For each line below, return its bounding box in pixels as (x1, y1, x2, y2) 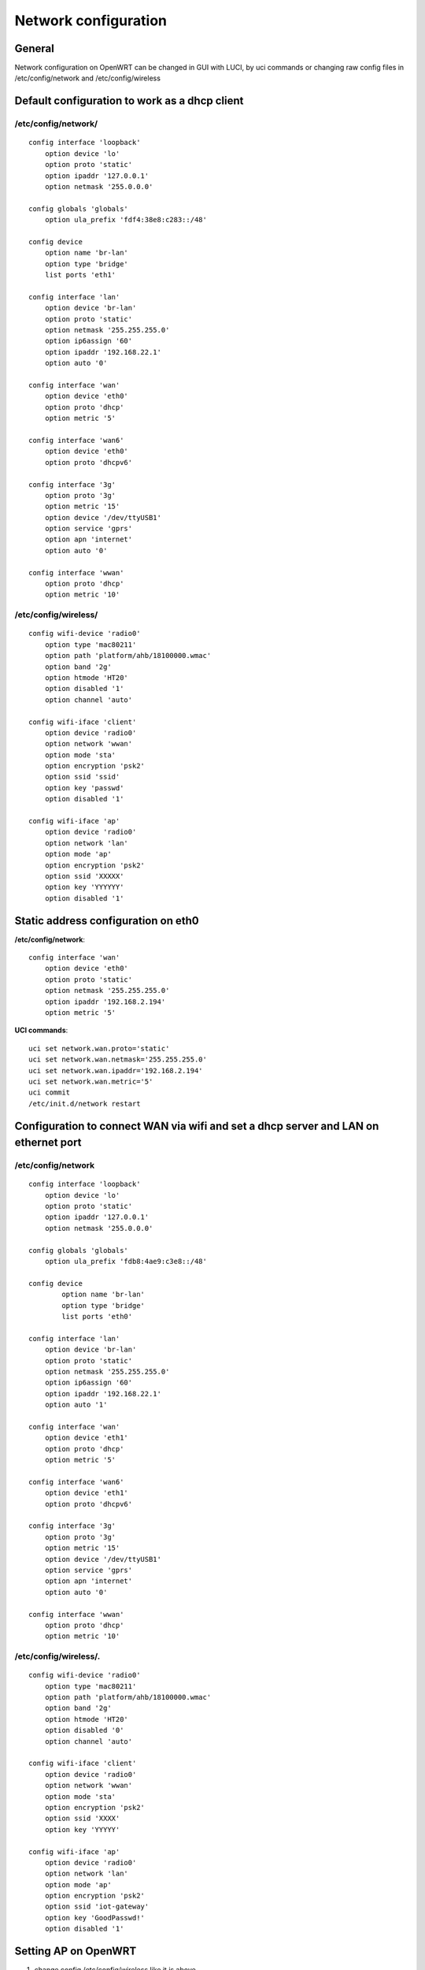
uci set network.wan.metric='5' (28, 1076, 153, 1086)
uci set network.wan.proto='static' (28, 1044, 170, 1053)
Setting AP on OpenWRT (14, 1945, 137, 1958)
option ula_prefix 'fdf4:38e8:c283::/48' (44, 215, 208, 225)
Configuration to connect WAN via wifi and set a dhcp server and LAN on (14, 1119, 379, 1132)
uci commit (28, 1088, 71, 1097)
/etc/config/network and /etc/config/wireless (14, 73, 161, 83)
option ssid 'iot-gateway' (44, 1902, 150, 1911)
